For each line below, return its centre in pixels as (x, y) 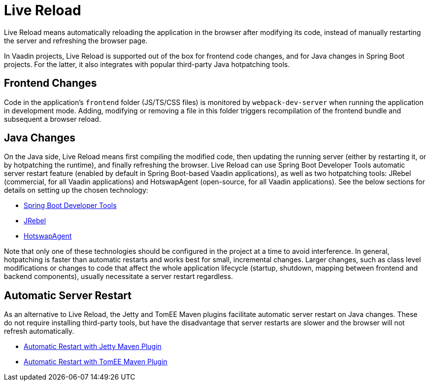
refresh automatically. (39, 331)
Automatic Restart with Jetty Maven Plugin (93, 347)
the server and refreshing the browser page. (76, 40)
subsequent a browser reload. (52, 119)
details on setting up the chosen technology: (76, 190)
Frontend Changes (50, 83)
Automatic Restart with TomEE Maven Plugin (96, 362)
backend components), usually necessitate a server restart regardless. (118, 277)
